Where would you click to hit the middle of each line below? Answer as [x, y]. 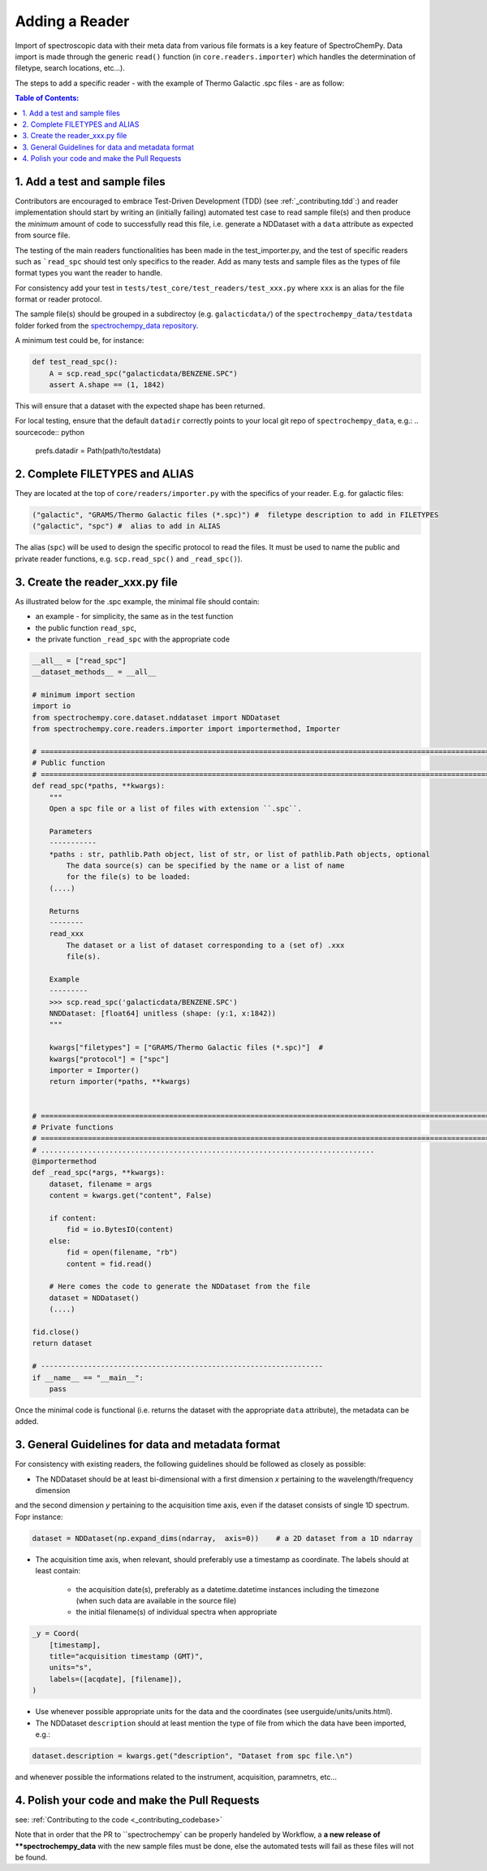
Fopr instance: [39, 1516]
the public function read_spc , [86, 628]
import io [52, 706]
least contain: [58, 1571]
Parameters [71, 831]
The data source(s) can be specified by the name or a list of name [205, 865]
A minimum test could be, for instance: [80, 341]
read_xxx [67, 934]
